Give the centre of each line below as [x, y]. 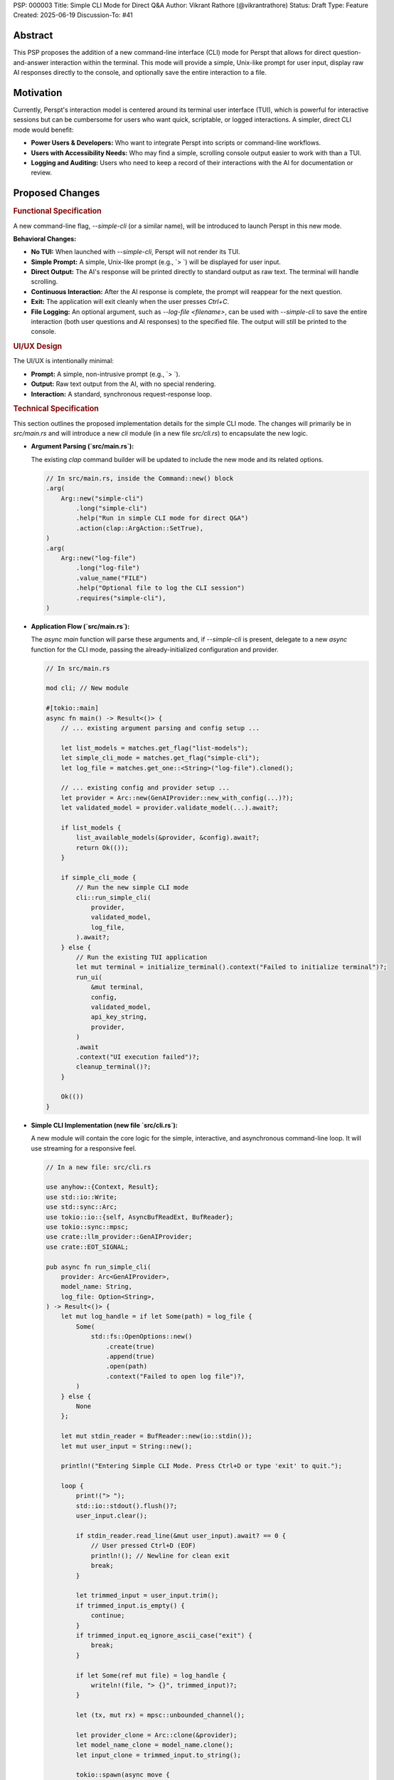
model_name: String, [97, 1287]
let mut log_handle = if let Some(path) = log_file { [156, 1316]
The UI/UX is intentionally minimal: [63, 361]
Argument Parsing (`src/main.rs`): [82, 446]
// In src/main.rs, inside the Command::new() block [140, 478]
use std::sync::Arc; [81, 1207]
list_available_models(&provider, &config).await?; [168, 838]
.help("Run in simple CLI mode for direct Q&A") [162, 518]
